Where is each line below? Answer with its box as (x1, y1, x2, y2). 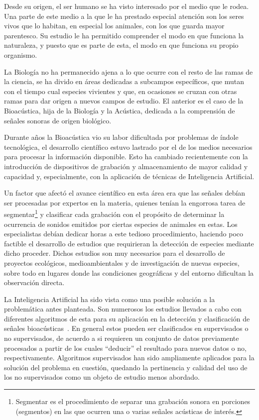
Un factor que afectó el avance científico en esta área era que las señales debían (4, 188, 246, 198)
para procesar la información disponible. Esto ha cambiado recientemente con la (4, 151, 248, 162)
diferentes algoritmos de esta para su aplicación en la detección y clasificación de (4, 313, 250, 323)
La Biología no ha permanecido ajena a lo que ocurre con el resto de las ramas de (4, 66, 253, 77)
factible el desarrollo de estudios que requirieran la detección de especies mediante (4, 238, 254, 248)
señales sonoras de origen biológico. (4, 115, 112, 125)
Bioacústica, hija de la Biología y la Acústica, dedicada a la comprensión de (4, 105, 235, 115)
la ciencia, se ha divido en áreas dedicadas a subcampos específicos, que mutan (4, 76, 244, 87)
